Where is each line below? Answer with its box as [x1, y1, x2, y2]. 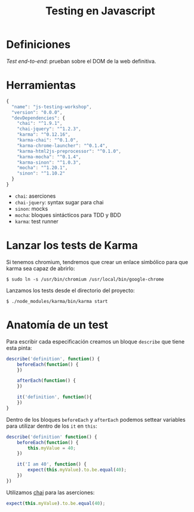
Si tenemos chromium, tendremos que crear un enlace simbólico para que [6, 258, 189, 265]
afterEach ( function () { [17, 378, 76, 384]
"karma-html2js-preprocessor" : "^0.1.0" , [17, 148, 121, 154]
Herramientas [6, 79, 76, 92]
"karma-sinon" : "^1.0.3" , [17, 160, 82, 165]
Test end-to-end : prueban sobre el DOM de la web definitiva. [6, 57, 156, 65]
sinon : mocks [14, 205, 48, 212]
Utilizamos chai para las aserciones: [6, 489, 95, 496]
